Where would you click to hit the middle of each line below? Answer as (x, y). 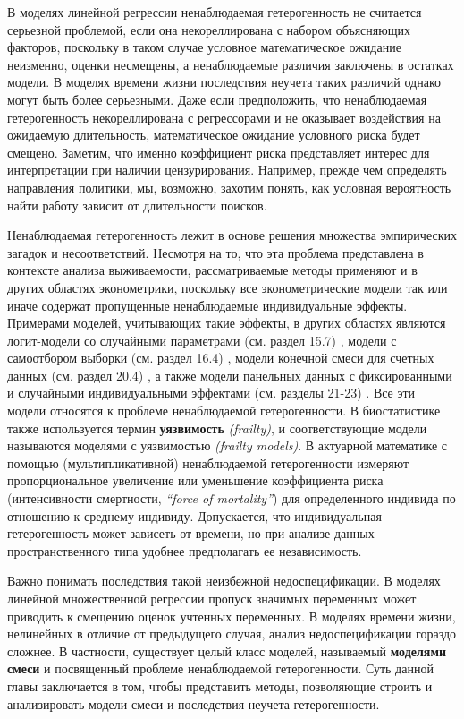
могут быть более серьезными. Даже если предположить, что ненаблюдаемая (217, 99)
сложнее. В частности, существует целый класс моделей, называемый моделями (227, 651)
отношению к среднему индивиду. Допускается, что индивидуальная (194, 515)
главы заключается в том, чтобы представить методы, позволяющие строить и (220, 685)
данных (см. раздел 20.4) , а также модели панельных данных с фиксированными (230, 375)
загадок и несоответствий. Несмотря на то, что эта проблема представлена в (215, 252)
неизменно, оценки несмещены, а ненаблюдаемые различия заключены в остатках (231, 64)
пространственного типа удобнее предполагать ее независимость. (185, 550)
